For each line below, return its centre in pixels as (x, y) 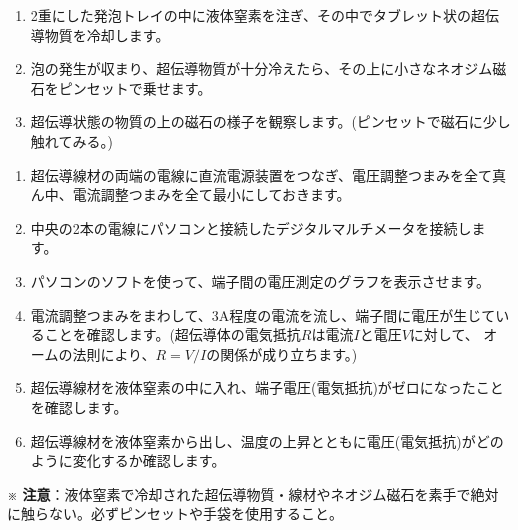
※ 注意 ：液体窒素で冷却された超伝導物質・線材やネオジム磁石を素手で (239, 493)
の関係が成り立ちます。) (282, 353)
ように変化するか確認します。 (128, 460)
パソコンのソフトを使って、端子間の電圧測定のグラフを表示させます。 (260, 280)
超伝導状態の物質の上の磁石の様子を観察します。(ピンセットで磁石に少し (270, 121)
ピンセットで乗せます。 (135, 87)
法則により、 (114, 353)
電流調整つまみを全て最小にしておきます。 (211, 194)
